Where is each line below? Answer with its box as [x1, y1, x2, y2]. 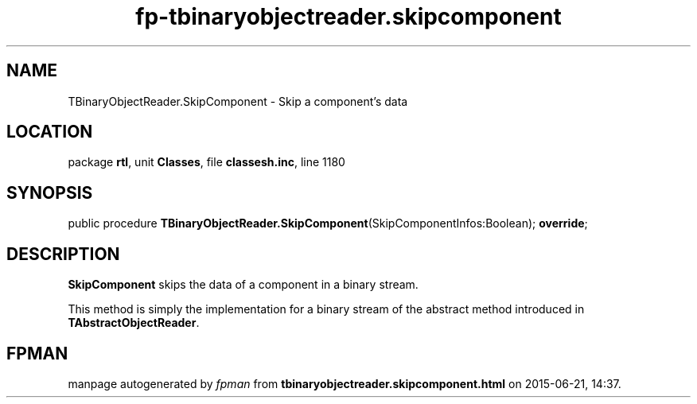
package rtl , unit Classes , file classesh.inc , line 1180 [68, 155, 345, 169]
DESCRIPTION [6, 243, 120, 264]
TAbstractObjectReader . [68, 316, 200, 330]
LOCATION [6, 122, 93, 142]
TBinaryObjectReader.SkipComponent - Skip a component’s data [68, 94, 408, 108]
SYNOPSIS [6, 182, 93, 203]
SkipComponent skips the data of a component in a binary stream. [68, 278, 419, 292]
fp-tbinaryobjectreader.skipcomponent [135, 3, 562, 30]
